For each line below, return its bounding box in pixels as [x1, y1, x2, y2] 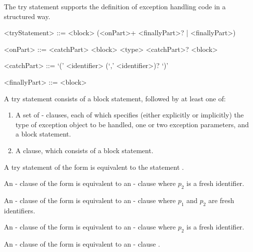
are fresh [208, 195, 234, 205]
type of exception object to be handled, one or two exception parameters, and [15, 119, 249, 129]
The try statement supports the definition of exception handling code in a [4, 1, 226, 11]
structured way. [4, 11, 51, 21]
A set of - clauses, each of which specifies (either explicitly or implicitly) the [15, 110, 244, 120]
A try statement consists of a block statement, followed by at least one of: [4, 93, 226, 103]
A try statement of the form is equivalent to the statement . [4, 161, 184, 172]
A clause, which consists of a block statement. [15, 145, 153, 155]
